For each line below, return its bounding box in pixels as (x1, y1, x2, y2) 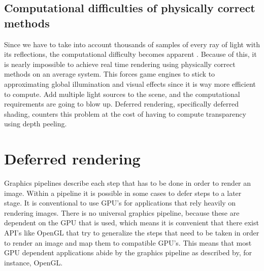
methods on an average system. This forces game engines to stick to (4, 69, 215, 79)
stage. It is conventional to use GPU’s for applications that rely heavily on (4, 197, 236, 208)
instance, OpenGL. (4, 257, 63, 267)
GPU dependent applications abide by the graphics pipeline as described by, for (4, 247, 252, 258)
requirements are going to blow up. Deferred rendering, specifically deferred (4, 98, 239, 109)
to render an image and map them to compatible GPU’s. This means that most (4, 237, 252, 248)
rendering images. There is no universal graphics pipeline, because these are (4, 207, 240, 218)
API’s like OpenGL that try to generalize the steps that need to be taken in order (4, 227, 259, 238)
